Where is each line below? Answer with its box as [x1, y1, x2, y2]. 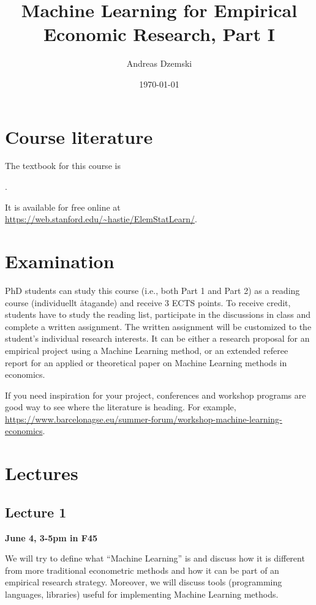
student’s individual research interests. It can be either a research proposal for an [5, 332, 310, 345]
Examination [5, 249, 115, 273]
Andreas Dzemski [126, 57, 192, 70]
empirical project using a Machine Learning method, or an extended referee [5, 344, 288, 356]
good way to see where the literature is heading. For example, [5, 400, 236, 413]
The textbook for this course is [5, 159, 121, 172]
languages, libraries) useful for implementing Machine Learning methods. [5, 588, 279, 601]
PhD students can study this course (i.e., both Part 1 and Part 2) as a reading [5, 284, 300, 296]
